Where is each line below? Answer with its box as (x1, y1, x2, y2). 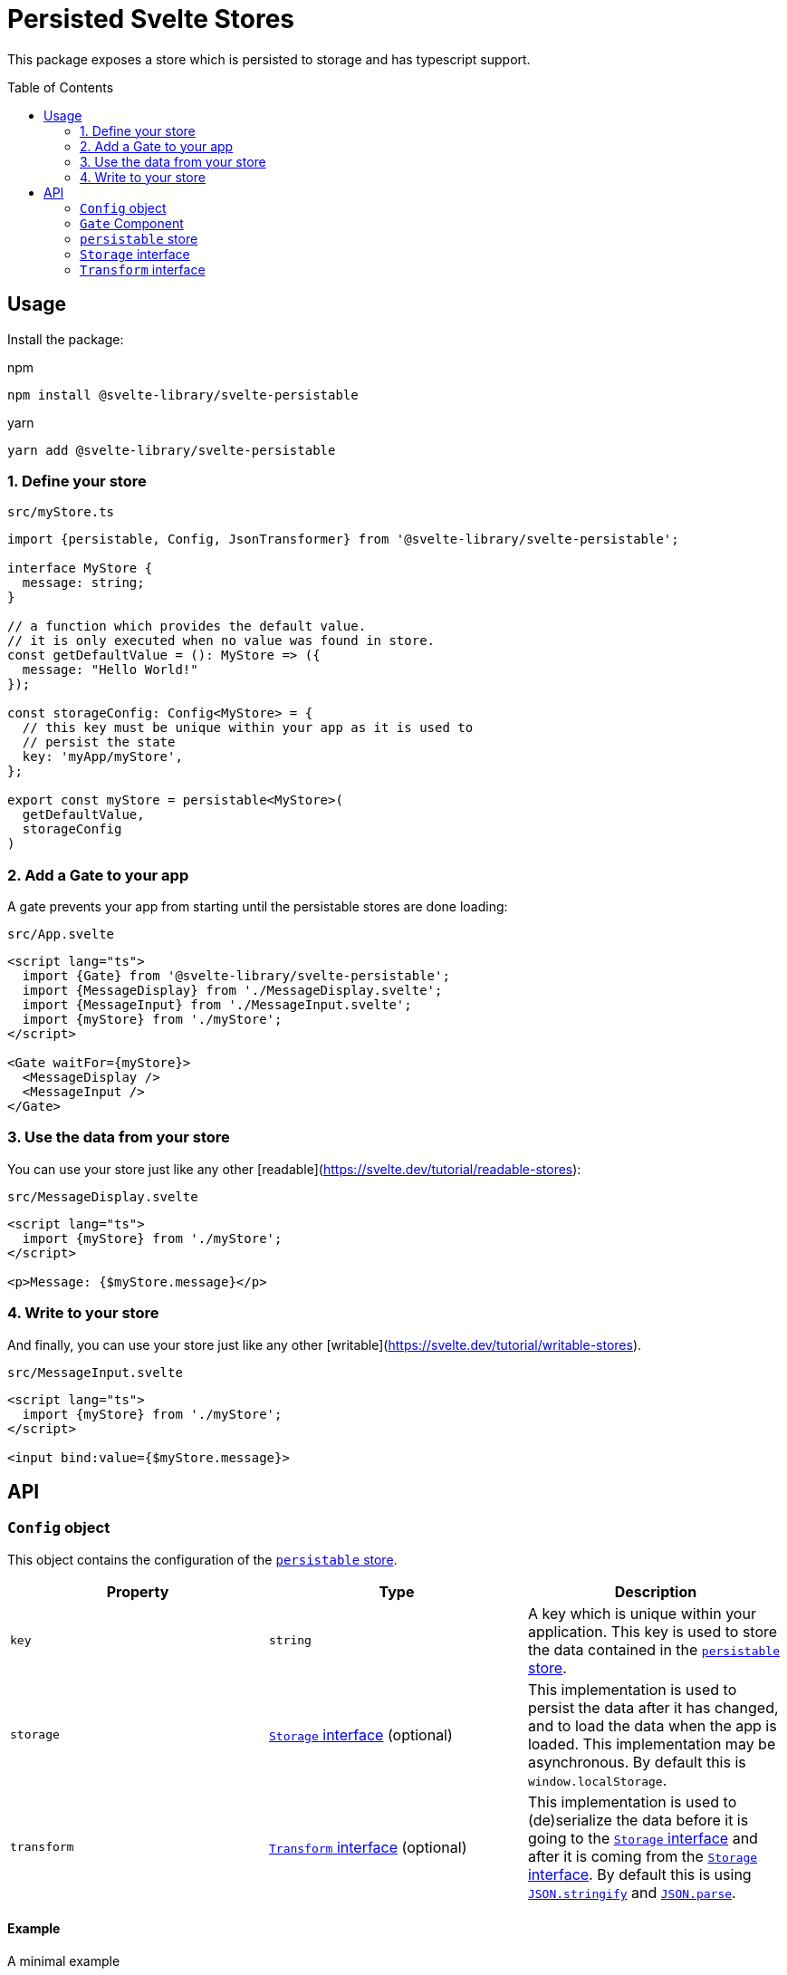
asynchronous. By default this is (527, 1752, 746, 1771)
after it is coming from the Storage (527, 1846, 758, 1865)
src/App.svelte (7, 927, 115, 942)
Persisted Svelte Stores (7, 4, 295, 34)
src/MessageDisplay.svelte (7, 1189, 198, 1204)
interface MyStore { (7, 561, 153, 576)
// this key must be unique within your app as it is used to (22, 720, 474, 736)
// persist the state (22, 735, 176, 750)
